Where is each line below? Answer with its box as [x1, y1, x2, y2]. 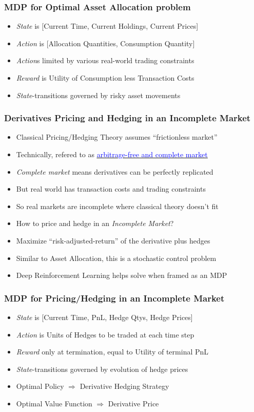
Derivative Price [108, 398, 159, 408]
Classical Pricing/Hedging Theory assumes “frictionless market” [16, 132, 218, 142]
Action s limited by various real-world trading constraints [16, 55, 194, 66]
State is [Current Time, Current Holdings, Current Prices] [16, 21, 199, 31]
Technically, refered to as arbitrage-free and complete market [16, 149, 208, 159]
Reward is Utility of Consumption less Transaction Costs [16, 72, 194, 83]
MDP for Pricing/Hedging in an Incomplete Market [4, 291, 225, 304]
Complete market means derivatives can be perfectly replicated [16, 166, 213, 177]
